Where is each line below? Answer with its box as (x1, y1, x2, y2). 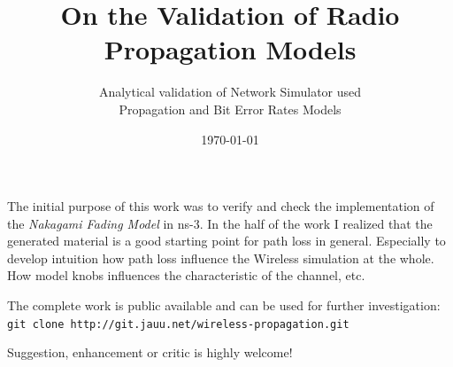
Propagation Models (104, 31, 357, 67)
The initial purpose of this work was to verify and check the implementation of (7, 197, 434, 215)
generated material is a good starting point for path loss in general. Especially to (7, 231, 446, 250)
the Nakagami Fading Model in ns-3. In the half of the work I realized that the (7, 214, 433, 232)
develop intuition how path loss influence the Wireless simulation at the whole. (7, 248, 434, 267)
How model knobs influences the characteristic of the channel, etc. (7, 266, 365, 285)
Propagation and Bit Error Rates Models (119, 99, 342, 118)
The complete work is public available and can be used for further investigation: (7, 296, 441, 315)
